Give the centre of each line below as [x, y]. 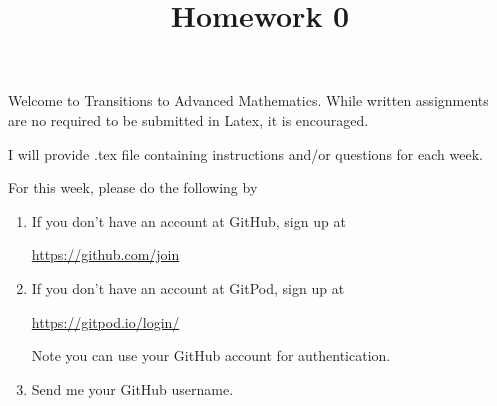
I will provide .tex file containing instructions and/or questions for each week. [245, 153]
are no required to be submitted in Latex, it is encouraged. [188, 119]
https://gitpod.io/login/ [105, 321]
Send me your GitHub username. [132, 388]
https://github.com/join [105, 254]
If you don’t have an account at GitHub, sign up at [188, 220]
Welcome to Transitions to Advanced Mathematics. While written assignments [248, 100]
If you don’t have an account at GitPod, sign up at [188, 287]
